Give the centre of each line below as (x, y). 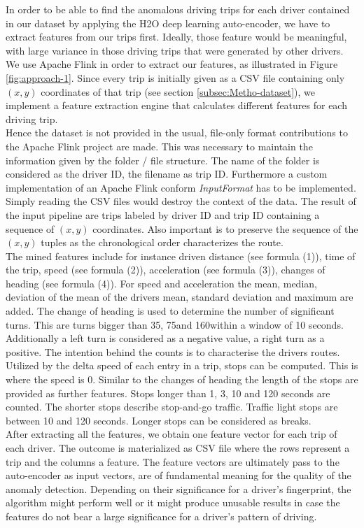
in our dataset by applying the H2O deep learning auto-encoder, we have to (168, 23)
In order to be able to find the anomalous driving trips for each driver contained (178, 9)
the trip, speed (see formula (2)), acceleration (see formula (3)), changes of (166, 270)
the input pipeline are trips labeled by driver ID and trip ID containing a (163, 214)
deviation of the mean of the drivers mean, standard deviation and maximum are (180, 297)
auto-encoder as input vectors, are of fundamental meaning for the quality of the (178, 475)
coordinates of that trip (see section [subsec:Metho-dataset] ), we (178, 91)
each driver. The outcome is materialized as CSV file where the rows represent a (178, 448)
